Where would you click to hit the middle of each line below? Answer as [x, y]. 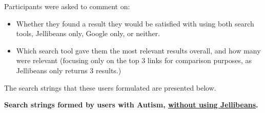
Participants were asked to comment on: [67, 6]
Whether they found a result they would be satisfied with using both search [135, 23]
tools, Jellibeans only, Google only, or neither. [88, 33]
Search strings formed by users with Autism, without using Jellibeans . [131, 105]
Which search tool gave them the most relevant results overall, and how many [138, 50]
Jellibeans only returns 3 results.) [69, 70]
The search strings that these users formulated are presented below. [110, 87]
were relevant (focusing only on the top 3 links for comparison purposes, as [134, 60]
